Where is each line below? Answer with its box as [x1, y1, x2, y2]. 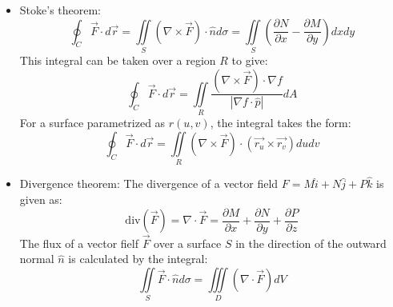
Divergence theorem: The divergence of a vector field [19, 175, 279, 192]
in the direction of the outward [235, 234, 387, 251]
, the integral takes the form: [210, 114, 351, 131]
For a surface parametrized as [19, 114, 166, 131]
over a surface [154, 234, 222, 251]
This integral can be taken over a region [19, 51, 216, 68]
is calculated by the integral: [68, 250, 208, 267]
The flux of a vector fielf [19, 234, 139, 251]
